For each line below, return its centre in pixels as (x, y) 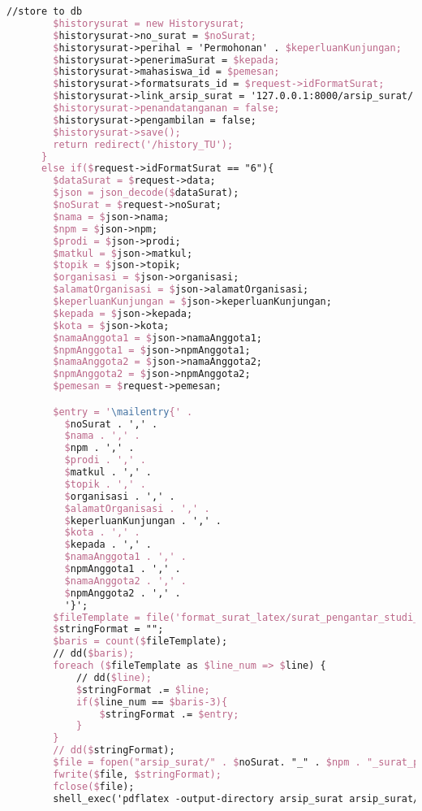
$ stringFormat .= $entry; (169, 714)
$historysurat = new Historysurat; (149, 23)
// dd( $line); (114, 677)
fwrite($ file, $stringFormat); (137, 774)
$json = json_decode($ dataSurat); (146, 193)
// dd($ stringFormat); (114, 750)
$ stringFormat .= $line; (143, 690)
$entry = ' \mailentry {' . (123, 412)
